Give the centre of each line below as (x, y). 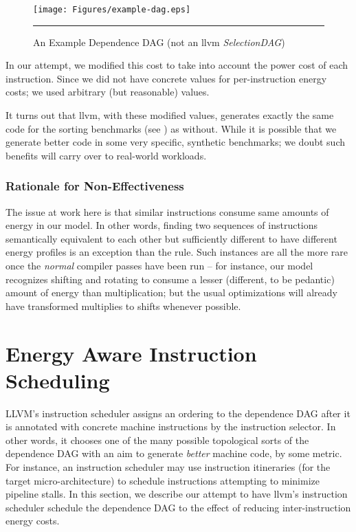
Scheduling (58, 380)
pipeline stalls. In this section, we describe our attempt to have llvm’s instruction (177, 494)
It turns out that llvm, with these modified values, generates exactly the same (170, 115)
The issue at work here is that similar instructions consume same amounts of (167, 211)
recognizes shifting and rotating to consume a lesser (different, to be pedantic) (170, 279)
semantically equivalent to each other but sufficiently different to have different (171, 238)
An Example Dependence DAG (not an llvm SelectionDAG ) (159, 42)
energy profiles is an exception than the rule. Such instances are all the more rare (177, 252)
